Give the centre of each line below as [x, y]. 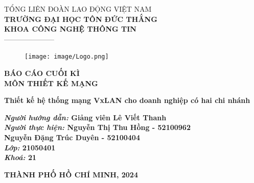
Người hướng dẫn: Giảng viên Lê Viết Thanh [85, 117]
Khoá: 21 [20, 157]
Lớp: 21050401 [30, 147]
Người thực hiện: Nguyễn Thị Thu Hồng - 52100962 [97, 127]
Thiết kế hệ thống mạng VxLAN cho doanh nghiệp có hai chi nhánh [127, 100]
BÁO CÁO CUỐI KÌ [42, 73]
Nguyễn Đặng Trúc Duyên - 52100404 [72, 137]
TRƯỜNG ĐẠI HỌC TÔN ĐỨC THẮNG [81, 19]
